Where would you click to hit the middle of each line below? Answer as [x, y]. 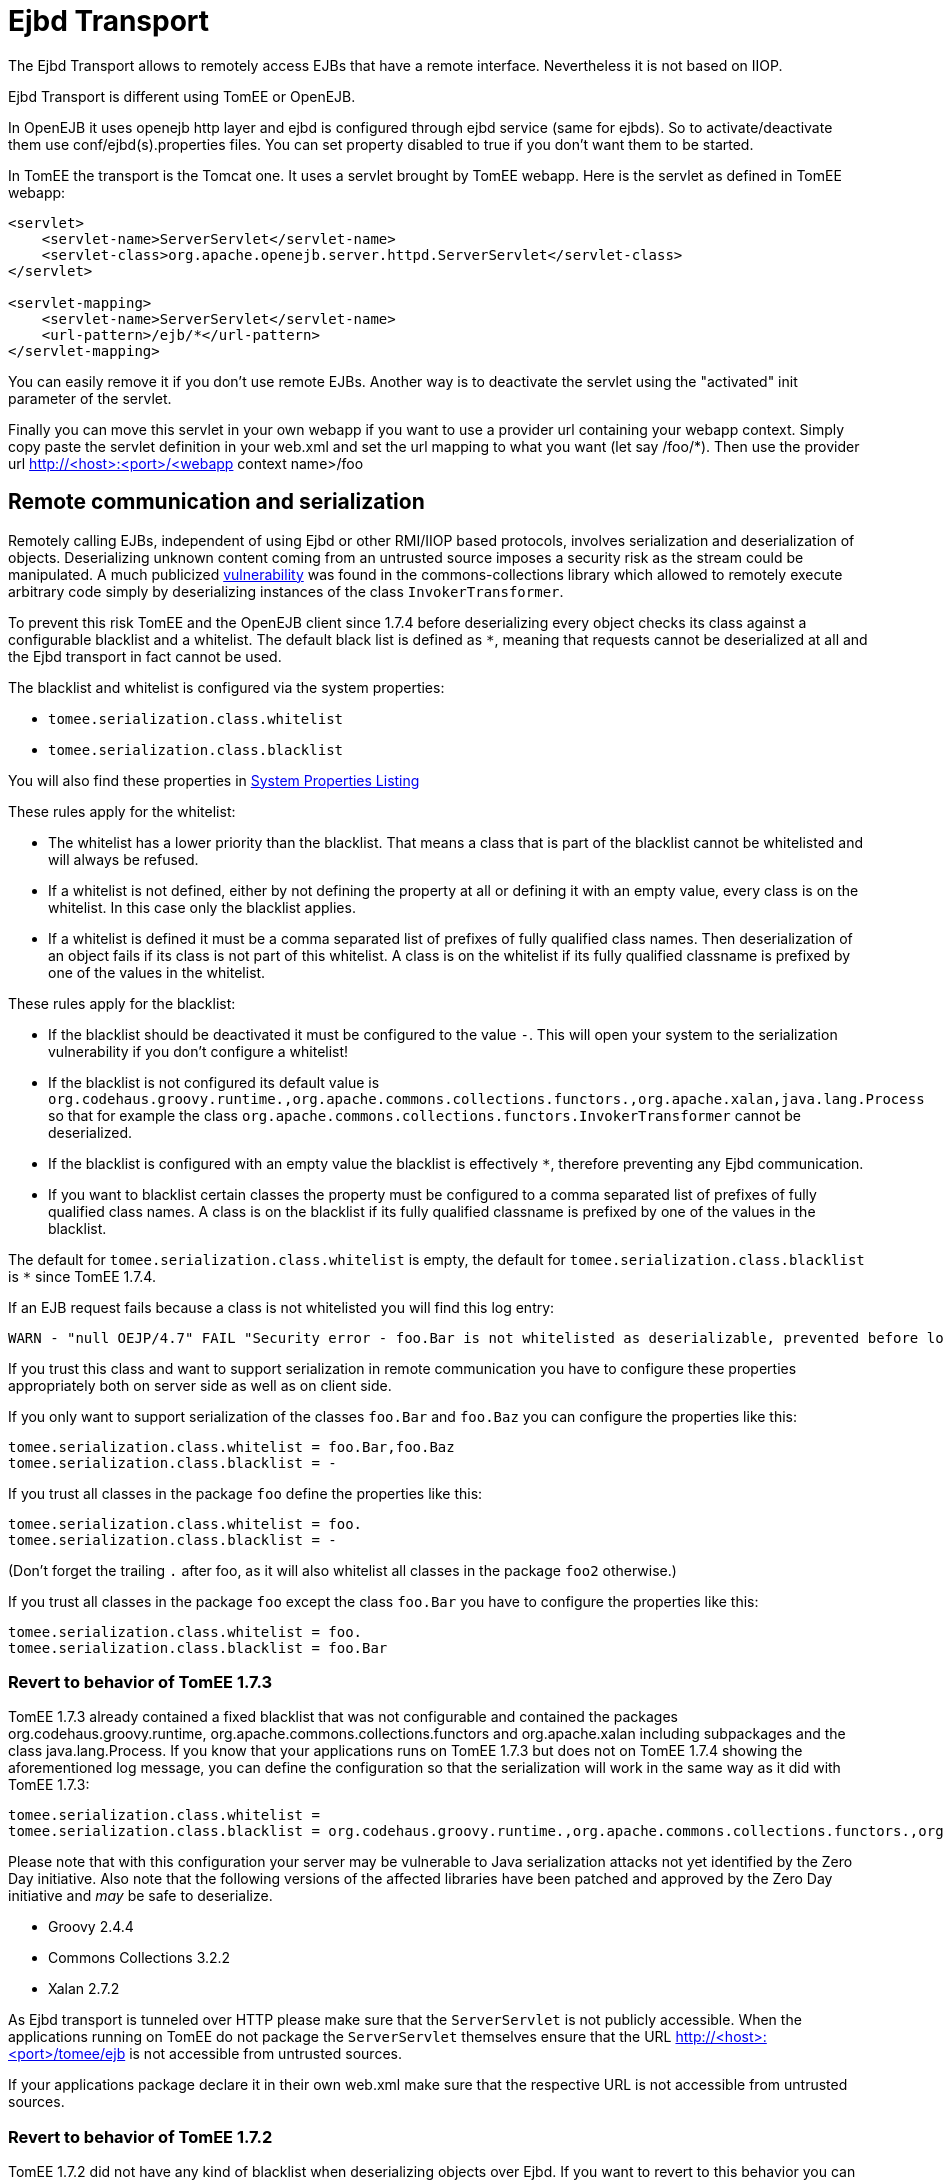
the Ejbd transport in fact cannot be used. [145, 656]
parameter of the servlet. [90, 398]
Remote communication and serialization [216, 502]
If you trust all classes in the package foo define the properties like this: [245, 1493]
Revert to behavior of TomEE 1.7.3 [140, 1681]
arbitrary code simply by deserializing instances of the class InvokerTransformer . [286, 591]
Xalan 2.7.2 [84, 1989]
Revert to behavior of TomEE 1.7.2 [140, 2136]
